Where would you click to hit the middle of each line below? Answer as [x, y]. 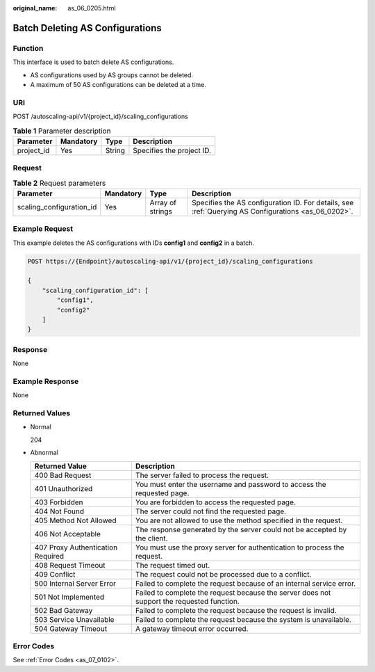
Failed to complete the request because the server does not [233, 593]
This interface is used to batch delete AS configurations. [93, 62]
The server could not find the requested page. [211, 511]
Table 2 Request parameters [59, 183]
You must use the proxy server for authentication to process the [240, 547]
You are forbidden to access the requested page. [216, 502]
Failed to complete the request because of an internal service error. [246, 583]
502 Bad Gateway [64, 610]
